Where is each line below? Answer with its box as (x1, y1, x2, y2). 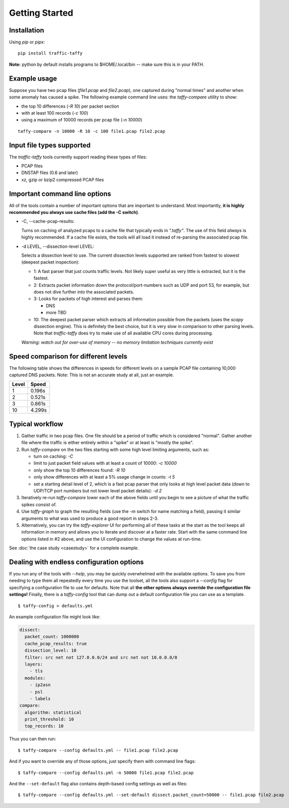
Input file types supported (9, 141, 91, 150)
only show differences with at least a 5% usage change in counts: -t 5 (33, 474, 175, 480)
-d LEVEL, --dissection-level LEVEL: (21, 243, 94, 249)
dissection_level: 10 (25, 648, 77, 654)
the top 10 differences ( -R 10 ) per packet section (21, 103, 120, 109)
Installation (9, 26, 44, 34)
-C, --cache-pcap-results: (21, 218, 75, 224)
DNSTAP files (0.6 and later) (21, 170, 79, 176)
